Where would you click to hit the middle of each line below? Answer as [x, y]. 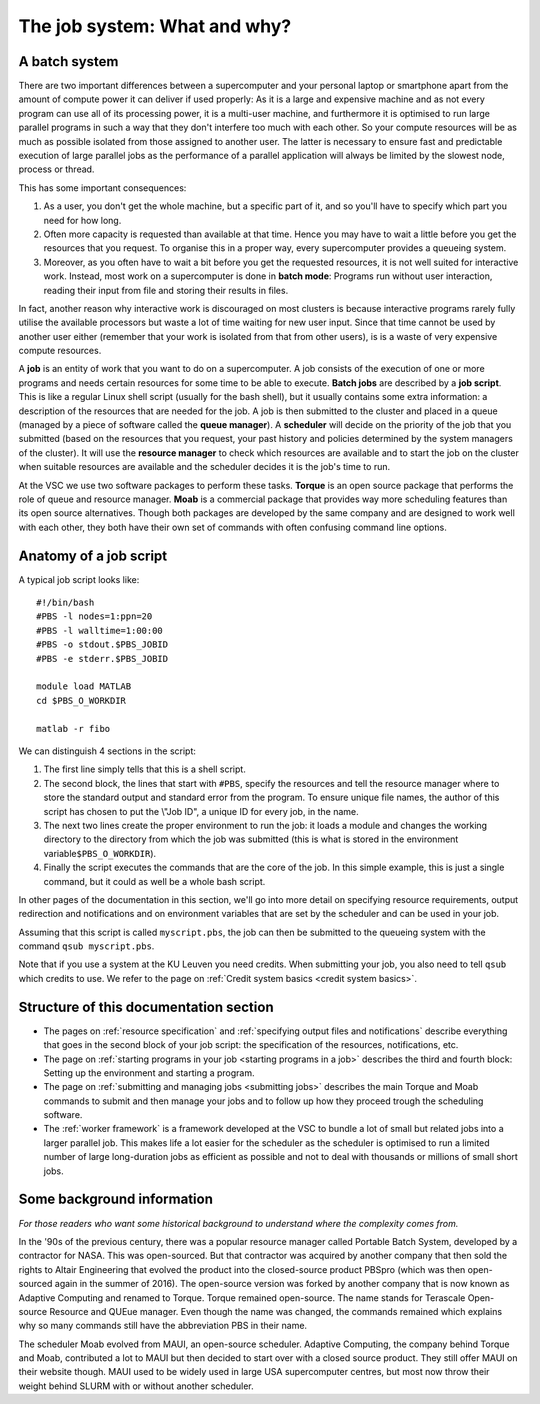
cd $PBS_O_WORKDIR [81, 700]
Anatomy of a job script [93, 555]
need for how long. [82, 220]
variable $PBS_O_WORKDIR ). [100, 853]
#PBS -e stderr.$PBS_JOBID [102, 658]
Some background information [116, 1199]
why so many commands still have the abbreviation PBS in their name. [163, 1326]
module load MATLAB [84, 686]
